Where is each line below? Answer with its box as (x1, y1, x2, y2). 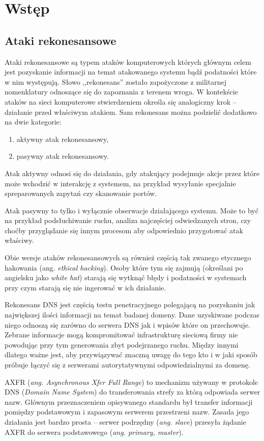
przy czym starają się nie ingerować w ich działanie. (5, 282, 166, 292)
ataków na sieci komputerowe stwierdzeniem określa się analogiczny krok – (5, 96, 237, 107)
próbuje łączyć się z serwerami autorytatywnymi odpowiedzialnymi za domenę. (5, 359, 250, 370)
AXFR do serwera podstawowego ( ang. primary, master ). (5, 426, 184, 437)
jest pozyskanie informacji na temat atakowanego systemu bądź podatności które (5, 66, 257, 77)
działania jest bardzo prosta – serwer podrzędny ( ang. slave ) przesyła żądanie (5, 416, 246, 427)
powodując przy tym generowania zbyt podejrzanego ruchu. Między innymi (5, 339, 239, 350)
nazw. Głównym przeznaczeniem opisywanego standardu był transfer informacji (5, 396, 253, 407)
